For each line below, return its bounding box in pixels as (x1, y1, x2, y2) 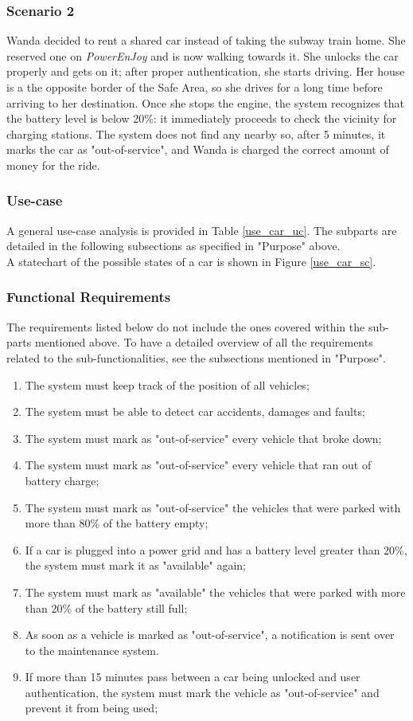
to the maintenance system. (25, 641, 159, 658)
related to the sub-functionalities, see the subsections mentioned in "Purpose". (6, 349, 386, 366)
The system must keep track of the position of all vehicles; (25, 376, 310, 393)
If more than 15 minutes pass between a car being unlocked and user (25, 668, 360, 685)
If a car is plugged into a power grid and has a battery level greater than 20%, (25, 541, 407, 558)
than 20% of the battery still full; (25, 599, 188, 616)
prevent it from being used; (25, 699, 158, 716)
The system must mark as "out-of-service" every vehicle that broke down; (25, 429, 382, 446)
